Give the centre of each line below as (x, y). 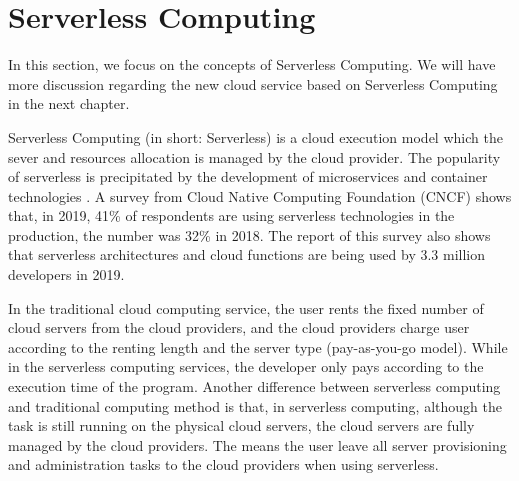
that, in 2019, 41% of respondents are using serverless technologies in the (231, 215)
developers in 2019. (66, 274)
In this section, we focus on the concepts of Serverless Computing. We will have (252, 64)
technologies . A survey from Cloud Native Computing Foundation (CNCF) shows (260, 195)
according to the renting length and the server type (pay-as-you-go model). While (258, 346)
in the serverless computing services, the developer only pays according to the (246, 366)
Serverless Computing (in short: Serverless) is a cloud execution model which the (255, 136)
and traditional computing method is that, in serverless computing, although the (255, 405)
